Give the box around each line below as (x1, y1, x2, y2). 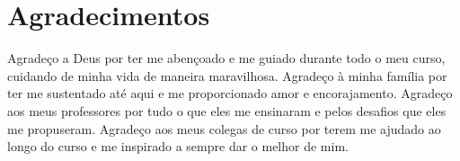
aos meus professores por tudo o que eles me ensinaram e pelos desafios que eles (7, 101, 447, 120)
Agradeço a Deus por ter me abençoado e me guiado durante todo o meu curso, (7, 49, 446, 67)
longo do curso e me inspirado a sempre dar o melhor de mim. (7, 137, 349, 156)
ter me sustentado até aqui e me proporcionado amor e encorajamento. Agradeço (7, 84, 453, 103)
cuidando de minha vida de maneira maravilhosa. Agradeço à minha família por (7, 66, 447, 85)
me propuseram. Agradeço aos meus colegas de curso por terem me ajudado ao (7, 119, 441, 138)
